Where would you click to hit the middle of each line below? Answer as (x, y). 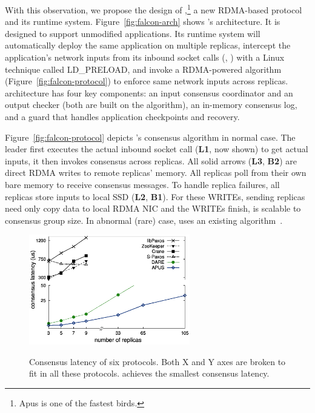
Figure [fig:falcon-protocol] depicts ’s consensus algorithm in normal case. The (150, 137)
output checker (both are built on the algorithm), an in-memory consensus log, (151, 105)
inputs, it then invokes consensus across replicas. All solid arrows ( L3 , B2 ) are (151, 160)
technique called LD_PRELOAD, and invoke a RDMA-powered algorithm (143, 69)
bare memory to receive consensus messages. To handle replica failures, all (142, 184)
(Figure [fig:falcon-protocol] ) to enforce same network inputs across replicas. (147, 81)
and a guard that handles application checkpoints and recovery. (122, 116)
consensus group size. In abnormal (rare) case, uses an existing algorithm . (144, 220)
